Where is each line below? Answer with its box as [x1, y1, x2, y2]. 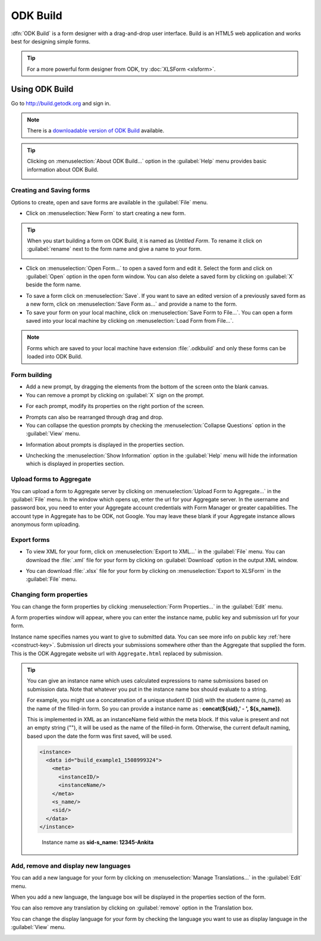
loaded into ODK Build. [27, 353, 83, 360]
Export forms [11, 535, 50, 544]
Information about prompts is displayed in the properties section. [26, 441, 185, 448]
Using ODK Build [11, 84, 74, 94]
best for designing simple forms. [11, 38, 91, 45]
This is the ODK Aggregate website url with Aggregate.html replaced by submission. [11, 650, 223, 657]
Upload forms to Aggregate [11, 475, 92, 484]
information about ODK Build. [27, 166, 99, 173]
